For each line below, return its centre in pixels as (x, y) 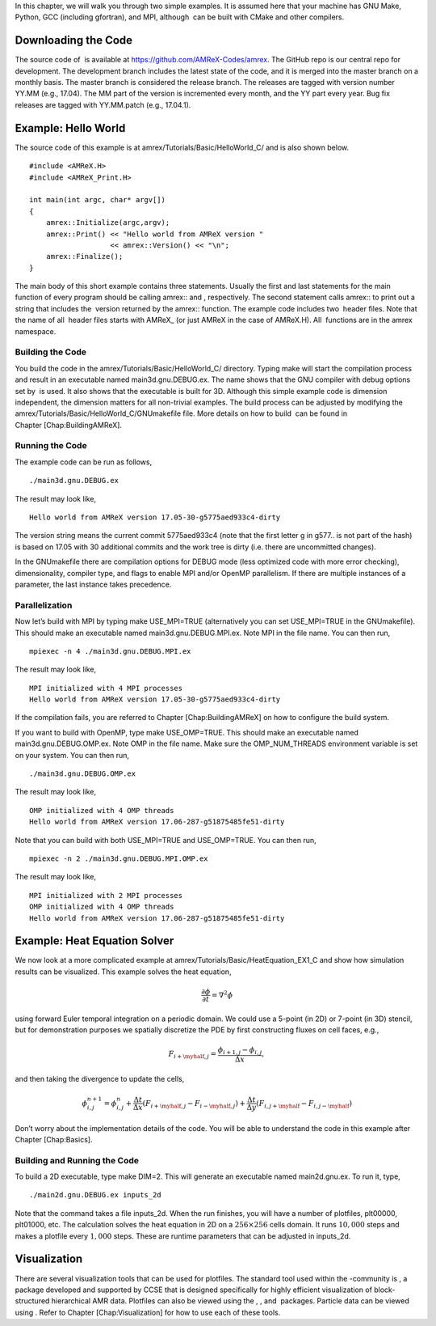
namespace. (36, 331)
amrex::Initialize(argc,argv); (108, 223)
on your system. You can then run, (72, 755)
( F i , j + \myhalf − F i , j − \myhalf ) (304, 1104)
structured (32, 1301)
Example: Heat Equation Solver (94, 941)
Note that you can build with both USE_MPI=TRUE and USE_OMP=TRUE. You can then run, (166, 840)
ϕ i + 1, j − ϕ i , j (240, 1051)
